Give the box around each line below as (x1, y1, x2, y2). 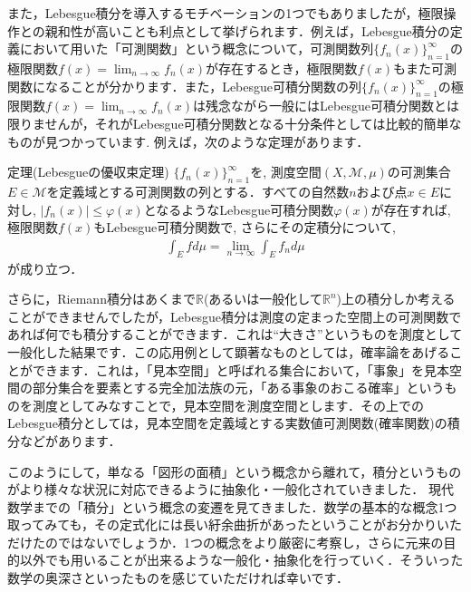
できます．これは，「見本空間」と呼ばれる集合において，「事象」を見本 (32, 360, 450, 379)
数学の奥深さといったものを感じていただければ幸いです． (7, 568, 350, 587)
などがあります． (19, 431, 121, 450)
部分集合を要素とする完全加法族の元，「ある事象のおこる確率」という (32, 378, 445, 397)
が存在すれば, (370, 199, 451, 218)
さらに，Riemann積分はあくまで (7, 289, 196, 308)
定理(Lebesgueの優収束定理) (7, 162, 169, 181)
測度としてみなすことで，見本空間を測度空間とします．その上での (32, 395, 425, 414)
